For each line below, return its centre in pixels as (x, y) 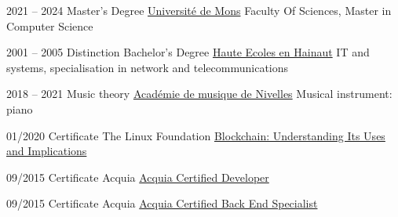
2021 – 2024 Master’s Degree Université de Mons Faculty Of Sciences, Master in (199, 10)
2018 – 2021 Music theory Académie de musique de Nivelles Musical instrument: (199, 94)
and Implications (47, 151)
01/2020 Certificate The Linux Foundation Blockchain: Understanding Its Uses (196, 135)
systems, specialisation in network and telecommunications (148, 67)
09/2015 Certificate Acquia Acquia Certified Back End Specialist (162, 203)
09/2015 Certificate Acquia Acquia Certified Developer (138, 177)
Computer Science (50, 25)
